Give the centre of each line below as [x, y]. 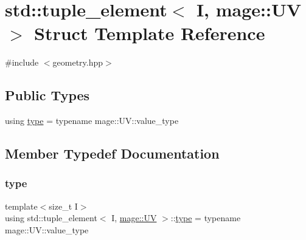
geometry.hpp [78, 62]
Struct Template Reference [150, 33]
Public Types [47, 95]
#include [22, 62]
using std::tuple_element [51, 218]
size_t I [63, 206]
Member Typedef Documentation [112, 153]
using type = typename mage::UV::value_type [92, 121]
